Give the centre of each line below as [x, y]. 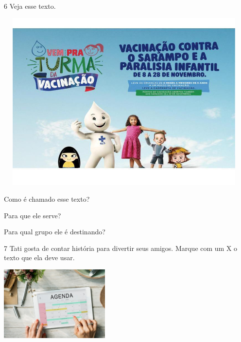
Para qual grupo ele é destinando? [55, 232]
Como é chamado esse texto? [47, 199]
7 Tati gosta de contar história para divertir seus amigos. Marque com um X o [121, 248]
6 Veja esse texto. [30, 6]
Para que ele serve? [33, 215]
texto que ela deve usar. [39, 257]
